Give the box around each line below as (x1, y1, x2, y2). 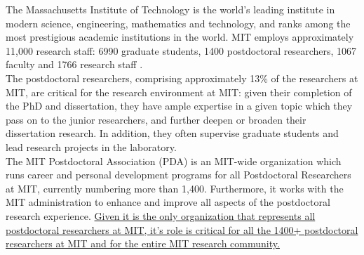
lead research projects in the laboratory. (6, 139, 177, 154)
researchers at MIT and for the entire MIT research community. (6, 236, 280, 251)
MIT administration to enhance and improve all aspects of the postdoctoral (6, 195, 330, 209)
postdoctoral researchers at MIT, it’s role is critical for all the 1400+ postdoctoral (6, 222, 358, 237)
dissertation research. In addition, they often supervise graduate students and (6, 126, 339, 140)
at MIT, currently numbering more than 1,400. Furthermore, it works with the (6, 181, 344, 195)
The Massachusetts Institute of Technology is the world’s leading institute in (6, 2, 335, 16)
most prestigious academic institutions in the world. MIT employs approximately (6, 30, 354, 44)
